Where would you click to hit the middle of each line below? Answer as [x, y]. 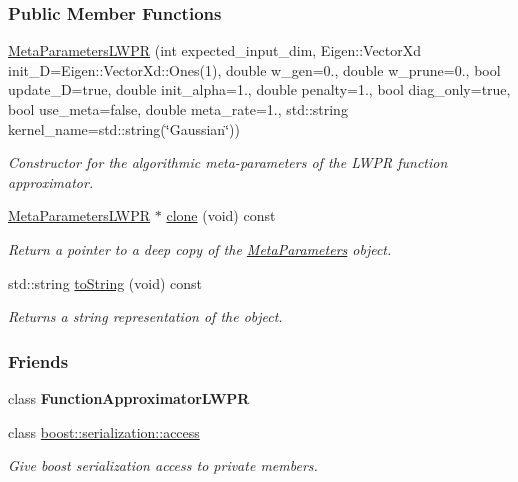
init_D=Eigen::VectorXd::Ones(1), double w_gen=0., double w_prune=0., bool [254, 69]
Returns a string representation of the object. [145, 316]
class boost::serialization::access [104, 431]
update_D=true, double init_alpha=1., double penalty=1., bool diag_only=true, [259, 89]
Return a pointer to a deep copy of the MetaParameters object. [200, 248]
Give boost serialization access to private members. [163, 465]
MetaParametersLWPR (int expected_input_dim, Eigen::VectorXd [215, 50]
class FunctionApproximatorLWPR [129, 397]
